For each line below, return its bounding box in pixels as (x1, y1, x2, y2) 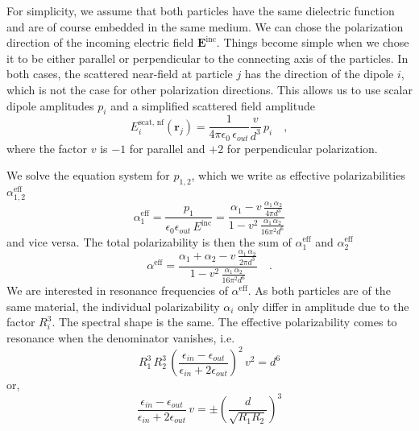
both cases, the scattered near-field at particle (6, 65, 233, 82)
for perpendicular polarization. (226, 139, 378, 156)
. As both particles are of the (247, 282, 391, 299)
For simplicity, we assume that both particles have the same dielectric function (6, 2, 395, 19)
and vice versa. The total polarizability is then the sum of (6, 233, 292, 250)
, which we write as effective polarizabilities (191, 167, 405, 184)
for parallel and (129, 139, 205, 156)
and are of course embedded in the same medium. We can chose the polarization (6, 18, 404, 35)
